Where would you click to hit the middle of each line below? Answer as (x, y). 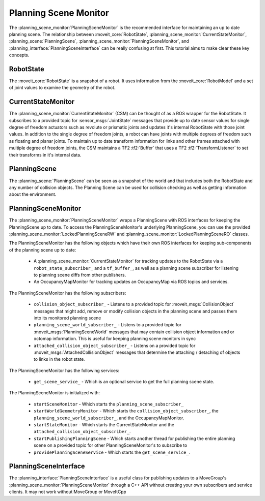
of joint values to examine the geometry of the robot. (62, 88)
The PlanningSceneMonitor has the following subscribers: (67, 293)
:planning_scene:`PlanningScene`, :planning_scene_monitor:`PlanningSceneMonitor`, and (99, 41)
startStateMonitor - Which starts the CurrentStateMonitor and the (104, 425)
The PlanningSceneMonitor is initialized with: (54, 393)
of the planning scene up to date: (42, 250)
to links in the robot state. (59, 359)
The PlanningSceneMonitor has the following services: (64, 370)
